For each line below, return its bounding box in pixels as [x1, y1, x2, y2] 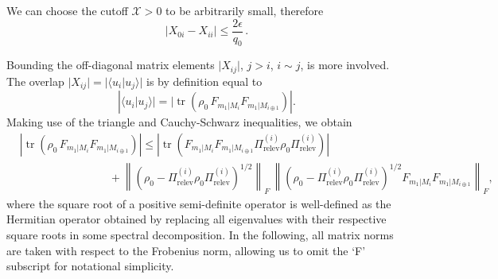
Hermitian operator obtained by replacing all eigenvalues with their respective [6, 211, 387, 227]
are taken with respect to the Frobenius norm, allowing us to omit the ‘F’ [6, 242, 366, 258]
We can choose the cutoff [6, 2, 128, 18]
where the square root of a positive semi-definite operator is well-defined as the [6, 195, 391, 211]
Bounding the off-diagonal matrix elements [6, 56, 215, 73]
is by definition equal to [146, 72, 263, 89]
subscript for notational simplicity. [6, 258, 174, 274]
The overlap [6, 72, 64, 89]
